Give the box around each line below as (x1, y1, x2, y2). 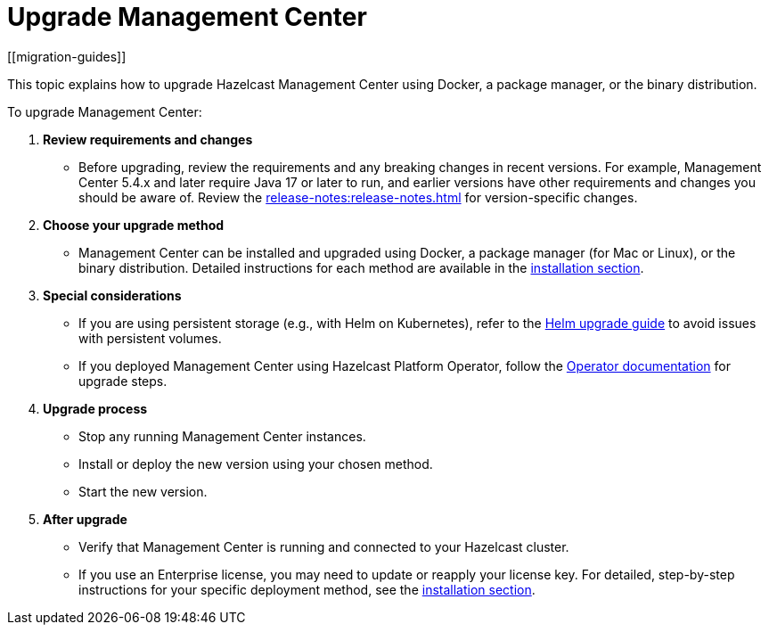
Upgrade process (43, 400, 148, 416)
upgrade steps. (78, 373, 168, 389)
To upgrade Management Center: (7, 103, 202, 119)
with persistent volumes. (78, 330, 222, 346)
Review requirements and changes (43, 131, 253, 147)
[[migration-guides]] (7, 48, 127, 64)
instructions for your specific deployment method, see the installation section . (78, 581, 536, 597)
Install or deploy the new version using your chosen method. (78, 456, 433, 472)
